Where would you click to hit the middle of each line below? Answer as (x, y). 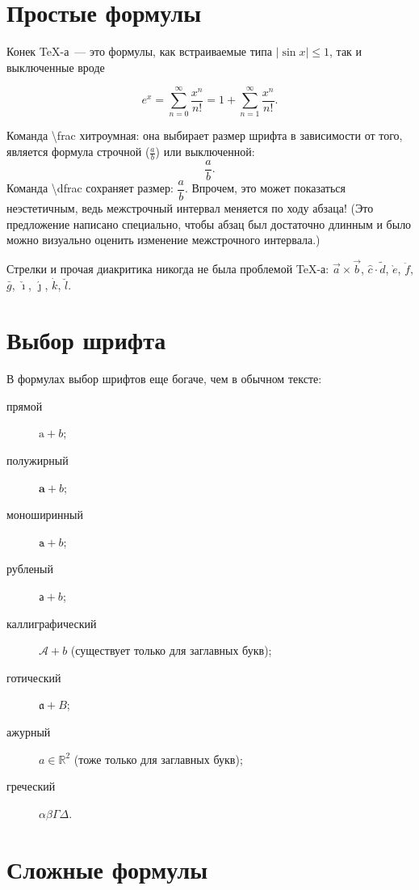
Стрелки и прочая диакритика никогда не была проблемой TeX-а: (168, 268)
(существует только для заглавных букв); (171, 650)
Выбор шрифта (86, 340)
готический (34, 677)
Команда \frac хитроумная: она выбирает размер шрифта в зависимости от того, (205, 135)
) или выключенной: (205, 152)
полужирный (38, 460)
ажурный (29, 732)
